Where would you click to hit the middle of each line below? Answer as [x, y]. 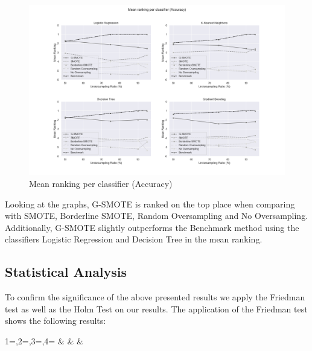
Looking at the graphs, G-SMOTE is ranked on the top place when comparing [150, 204]
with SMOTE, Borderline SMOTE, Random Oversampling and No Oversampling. [157, 216]
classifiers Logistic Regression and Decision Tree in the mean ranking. [134, 239]
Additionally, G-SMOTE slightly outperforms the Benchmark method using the [152, 227]
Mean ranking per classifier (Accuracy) [101, 183]
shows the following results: [56, 321]
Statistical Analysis [66, 272]
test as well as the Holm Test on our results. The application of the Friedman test [156, 308]
